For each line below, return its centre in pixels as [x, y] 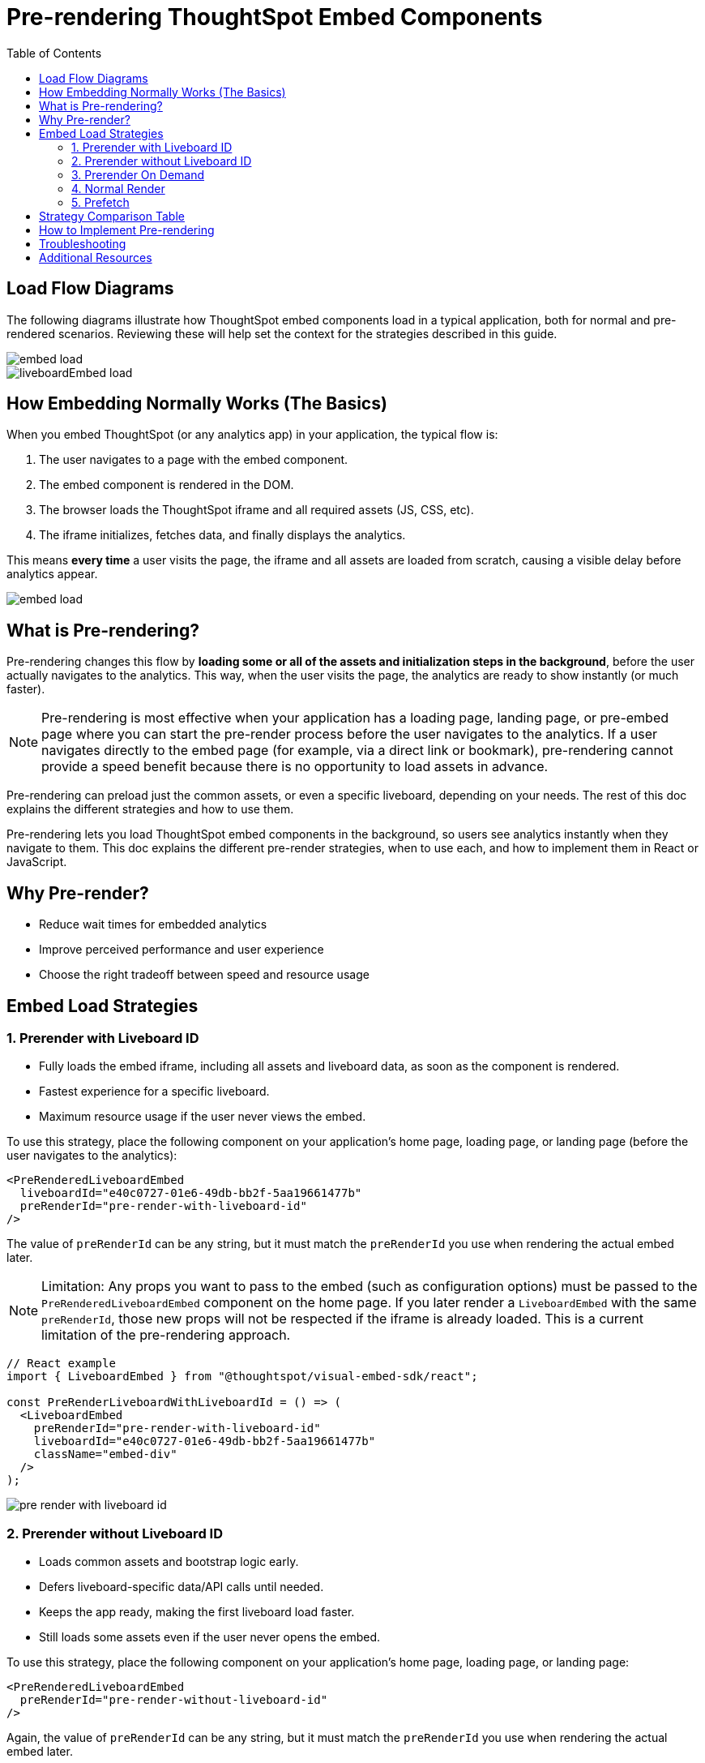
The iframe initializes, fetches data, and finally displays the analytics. [222, 535]
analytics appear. [52, 574]
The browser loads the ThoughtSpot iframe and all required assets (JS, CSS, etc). [256, 510]
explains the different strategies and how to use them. [150, 809]
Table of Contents [54, 53]
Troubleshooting [83, 243]
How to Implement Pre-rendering [127, 229]
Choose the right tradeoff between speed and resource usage [204, 975]
